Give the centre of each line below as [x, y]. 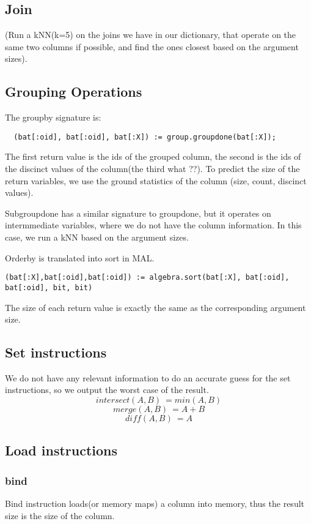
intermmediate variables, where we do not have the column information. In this [153, 225]
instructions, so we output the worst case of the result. [107, 390]
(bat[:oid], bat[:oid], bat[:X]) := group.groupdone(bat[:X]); [145, 137]
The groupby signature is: [53, 117]
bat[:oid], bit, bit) [49, 287]
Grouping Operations [74, 92]
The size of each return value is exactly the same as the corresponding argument [155, 307]
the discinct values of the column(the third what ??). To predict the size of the [152, 169]
